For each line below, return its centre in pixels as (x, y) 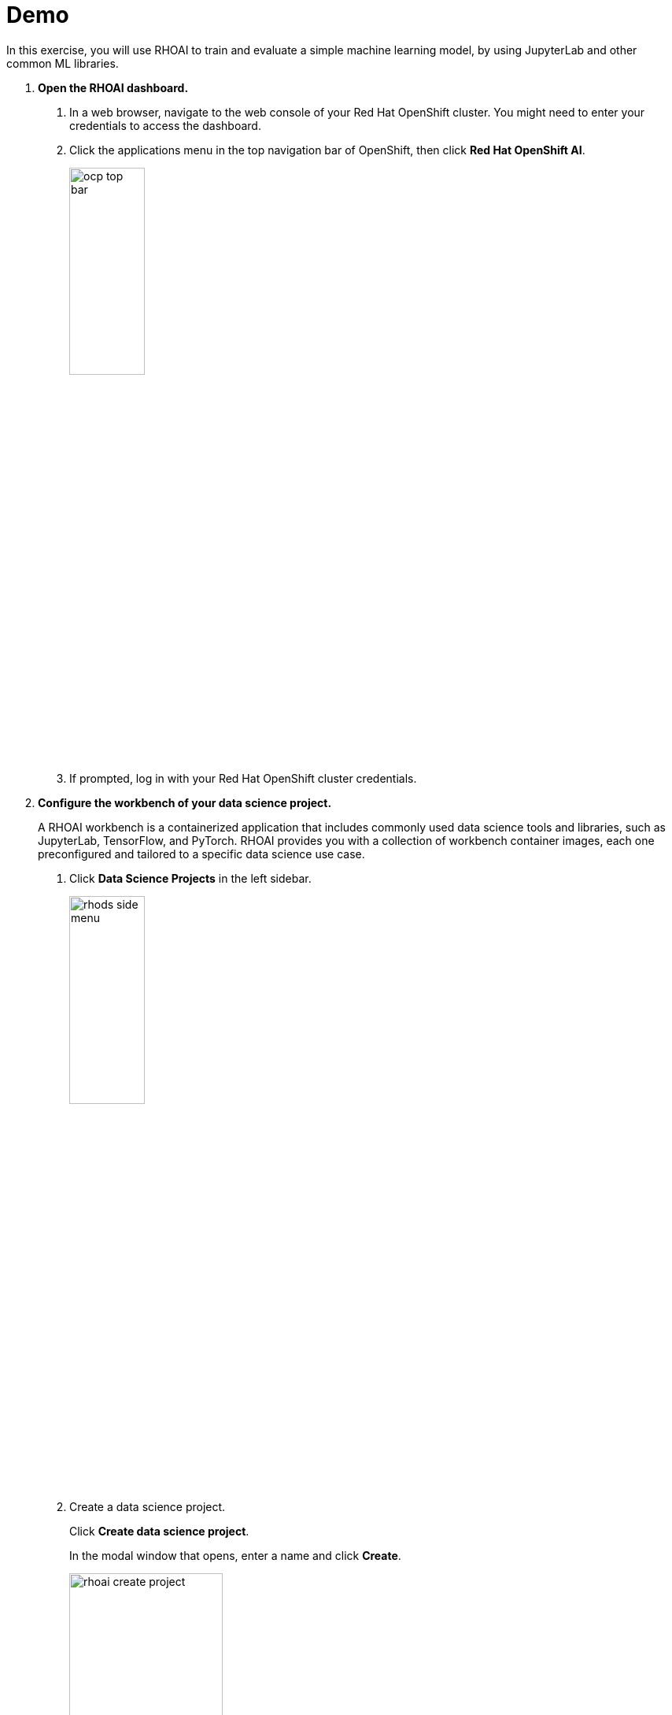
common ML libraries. (63, 63)
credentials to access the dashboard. (165, 125)
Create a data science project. (148, 1507)
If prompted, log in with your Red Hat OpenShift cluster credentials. (243, 778)
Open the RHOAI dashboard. (113, 87)
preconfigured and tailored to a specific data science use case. (201, 854)
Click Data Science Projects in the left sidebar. (190, 878)
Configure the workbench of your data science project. (185, 802)
